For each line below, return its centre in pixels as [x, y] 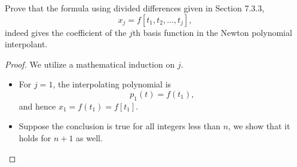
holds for [35, 137]
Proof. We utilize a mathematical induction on [90, 64]
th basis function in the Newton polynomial [212, 32]
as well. [89, 137]
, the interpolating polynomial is [112, 84]
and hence [37, 106]
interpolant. [26, 44]
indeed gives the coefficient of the [66, 32]
